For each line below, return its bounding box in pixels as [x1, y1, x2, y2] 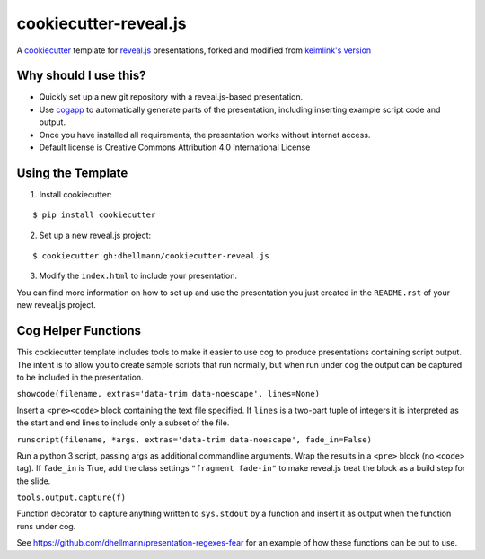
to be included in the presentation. [16, 371, 144, 382]
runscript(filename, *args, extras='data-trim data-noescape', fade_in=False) [16, 434, 373, 444]
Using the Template [16, 165, 128, 180]
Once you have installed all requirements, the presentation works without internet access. [39, 129, 371, 140]
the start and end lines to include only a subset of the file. [16, 417, 230, 428]
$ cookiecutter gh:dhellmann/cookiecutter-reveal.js [32, 251, 269, 261]
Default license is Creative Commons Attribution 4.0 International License [39, 142, 311, 153]
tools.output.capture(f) [16, 493, 126, 502]
